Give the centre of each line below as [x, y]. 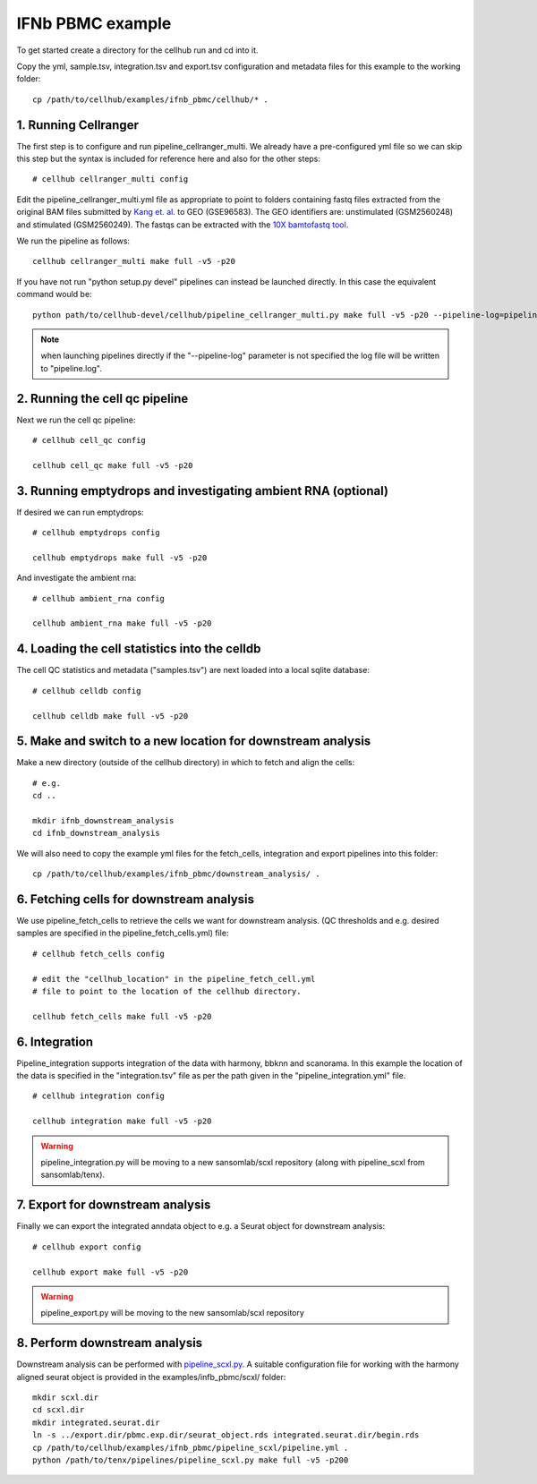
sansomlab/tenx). [73, 1175]
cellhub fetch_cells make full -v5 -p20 [122, 1016]
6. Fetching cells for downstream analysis [136, 899]
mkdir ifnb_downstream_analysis [103, 820]
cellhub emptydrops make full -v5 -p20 [120, 558]
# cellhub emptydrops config [96, 533]
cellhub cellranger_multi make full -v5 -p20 [134, 261]
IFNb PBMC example [94, 23]
